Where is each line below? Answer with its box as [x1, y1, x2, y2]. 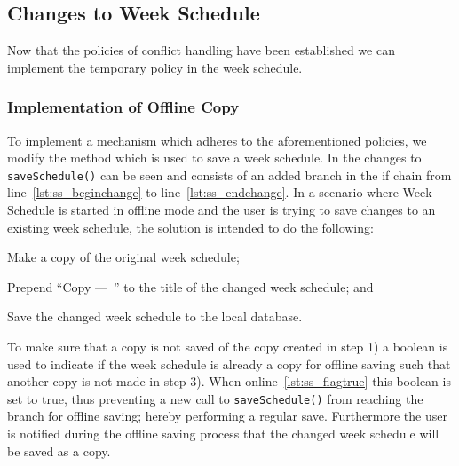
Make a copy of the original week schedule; [7, 248, 240, 266]
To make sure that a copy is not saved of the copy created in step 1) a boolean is [7, 337, 448, 356]
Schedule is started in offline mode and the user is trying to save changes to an [7, 201, 436, 219]
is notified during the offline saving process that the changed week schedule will [7, 424, 439, 443]
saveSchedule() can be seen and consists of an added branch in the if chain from [7, 165, 452, 184]
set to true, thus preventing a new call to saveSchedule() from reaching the [7, 389, 423, 407]
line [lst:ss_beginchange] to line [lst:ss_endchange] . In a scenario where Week [7, 183, 432, 201]
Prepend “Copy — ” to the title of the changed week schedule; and [7, 277, 374, 296]
